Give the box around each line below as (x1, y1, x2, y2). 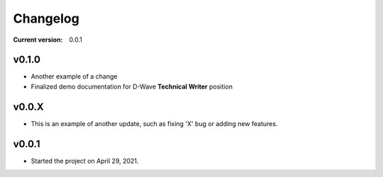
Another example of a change (30, 72, 118, 81)
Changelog (13, 11, 79, 26)
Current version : (13, 35, 63, 44)
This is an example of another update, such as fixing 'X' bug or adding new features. (30, 119, 278, 127)
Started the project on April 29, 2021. (30, 156, 139, 165)
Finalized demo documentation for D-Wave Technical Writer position (30, 82, 233, 91)
